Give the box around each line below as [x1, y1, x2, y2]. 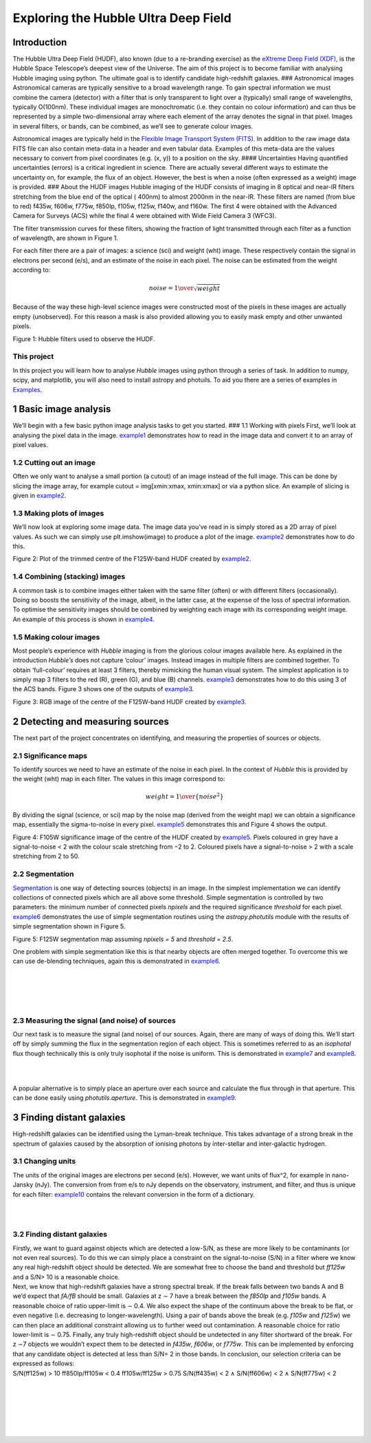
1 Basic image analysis [12, 403, 111, 415]
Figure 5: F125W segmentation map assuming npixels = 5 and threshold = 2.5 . [12, 935, 234, 943]
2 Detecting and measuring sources [12, 715, 170, 727]
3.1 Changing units [12, 1156, 76, 1166]
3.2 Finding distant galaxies [12, 1230, 108, 1239]
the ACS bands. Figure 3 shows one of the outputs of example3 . [12, 685, 194, 693]
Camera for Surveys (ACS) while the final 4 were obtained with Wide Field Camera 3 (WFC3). [12, 212, 277, 220]
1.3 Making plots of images [12, 508, 104, 518]
